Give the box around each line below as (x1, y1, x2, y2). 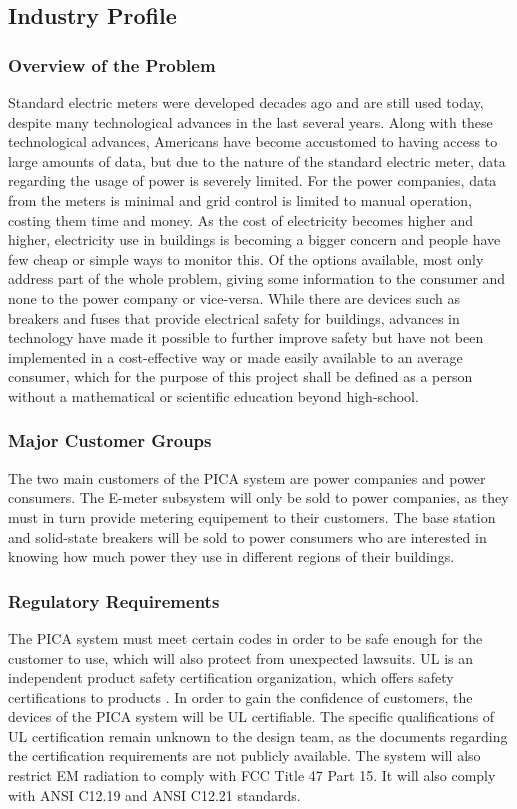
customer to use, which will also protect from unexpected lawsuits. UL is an (8, 647, 474, 668)
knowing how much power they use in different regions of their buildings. (8, 546, 455, 567)
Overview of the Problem (8, 52, 216, 77)
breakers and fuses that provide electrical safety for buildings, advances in (8, 307, 460, 328)
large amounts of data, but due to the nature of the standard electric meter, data (8, 150, 506, 171)
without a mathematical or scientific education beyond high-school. (8, 385, 419, 406)
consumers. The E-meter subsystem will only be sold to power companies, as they (8, 487, 509, 508)
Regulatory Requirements (8, 588, 220, 613)
